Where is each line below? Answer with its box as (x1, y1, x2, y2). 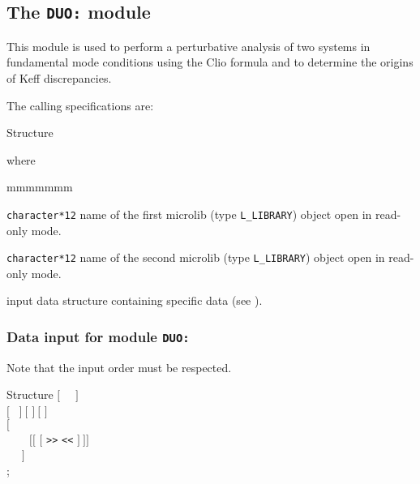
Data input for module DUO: (6, 326, 190, 346)
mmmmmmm (6, 178, 73, 195)
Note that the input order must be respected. (6, 358, 232, 375)
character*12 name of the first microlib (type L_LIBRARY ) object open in (6, 205, 372, 222)
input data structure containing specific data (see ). (6, 292, 263, 309)
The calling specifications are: (6, 96, 154, 114)
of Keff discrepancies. (6, 69, 112, 86)
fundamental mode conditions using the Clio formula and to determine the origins (6, 54, 414, 71)
